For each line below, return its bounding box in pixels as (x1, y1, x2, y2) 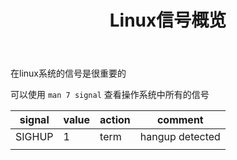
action (99, 113, 131, 127)
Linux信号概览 (109, 9, 227, 32)
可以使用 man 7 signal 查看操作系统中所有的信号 (10, 89, 210, 101)
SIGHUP (15, 130, 54, 144)
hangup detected (139, 130, 221, 144)
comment (156, 113, 204, 127)
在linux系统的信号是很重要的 (10, 67, 127, 80)
